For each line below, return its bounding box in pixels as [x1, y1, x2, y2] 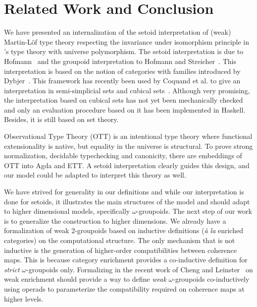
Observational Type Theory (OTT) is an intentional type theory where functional [4, 131, 253, 141]
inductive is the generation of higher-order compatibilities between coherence [4, 245, 237, 255]
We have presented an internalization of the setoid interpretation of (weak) [4, 27, 231, 37]
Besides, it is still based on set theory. [4, 114, 119, 124]
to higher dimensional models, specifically [4, 206, 130, 216]
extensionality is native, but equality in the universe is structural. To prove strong [4, 140, 253, 151]
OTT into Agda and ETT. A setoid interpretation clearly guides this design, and [4, 160, 250, 170]
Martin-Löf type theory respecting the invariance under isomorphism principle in [4, 36, 250, 47]
